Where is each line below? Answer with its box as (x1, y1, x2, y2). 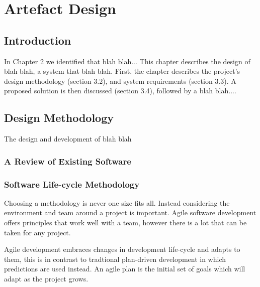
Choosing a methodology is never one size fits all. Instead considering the (4, 197, 230, 208)
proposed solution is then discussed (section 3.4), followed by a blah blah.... (4, 85, 236, 96)
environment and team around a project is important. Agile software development (4, 207, 256, 218)
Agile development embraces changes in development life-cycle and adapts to (4, 244, 240, 254)
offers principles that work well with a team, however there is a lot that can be (4, 217, 247, 227)
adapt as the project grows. (4, 273, 89, 283)
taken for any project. (4, 227, 71, 237)
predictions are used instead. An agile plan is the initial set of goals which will (4, 263, 245, 274)
